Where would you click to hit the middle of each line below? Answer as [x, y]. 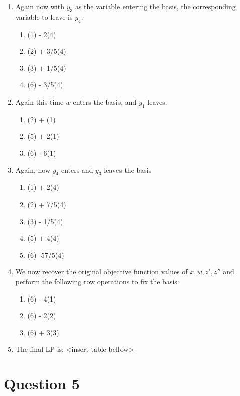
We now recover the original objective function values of [101, 272]
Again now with [40, 6]
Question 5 [42, 384]
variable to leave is [44, 16]
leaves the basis [128, 170]
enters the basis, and [105, 101]
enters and [77, 170]
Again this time [39, 101]
